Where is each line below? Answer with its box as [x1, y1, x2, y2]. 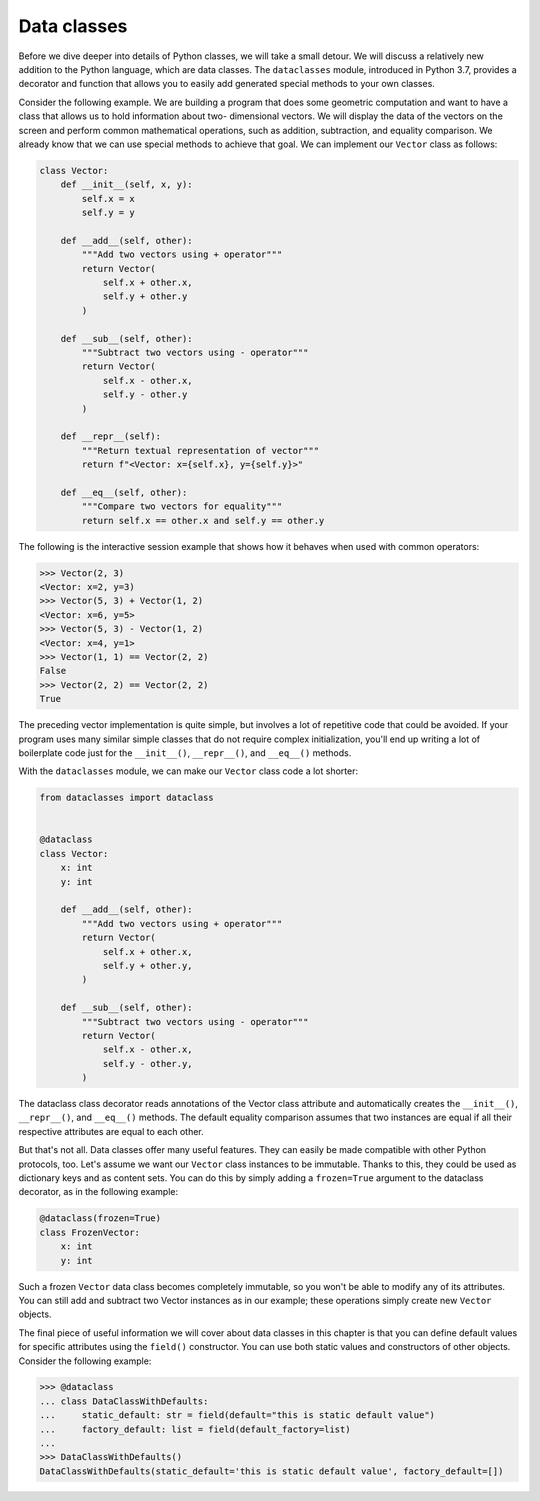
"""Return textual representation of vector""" [81, 445, 320, 456]
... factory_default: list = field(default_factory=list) [39, 1423, 351, 1435]
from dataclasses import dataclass [39, 792, 214, 804]
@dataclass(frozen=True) [39, 1213, 162, 1224]
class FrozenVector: [39, 1226, 140, 1238]
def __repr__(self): [60, 431, 162, 442]
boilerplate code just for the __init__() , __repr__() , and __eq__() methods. [18, 746, 352, 759]
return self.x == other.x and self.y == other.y [81, 515, 325, 526]
